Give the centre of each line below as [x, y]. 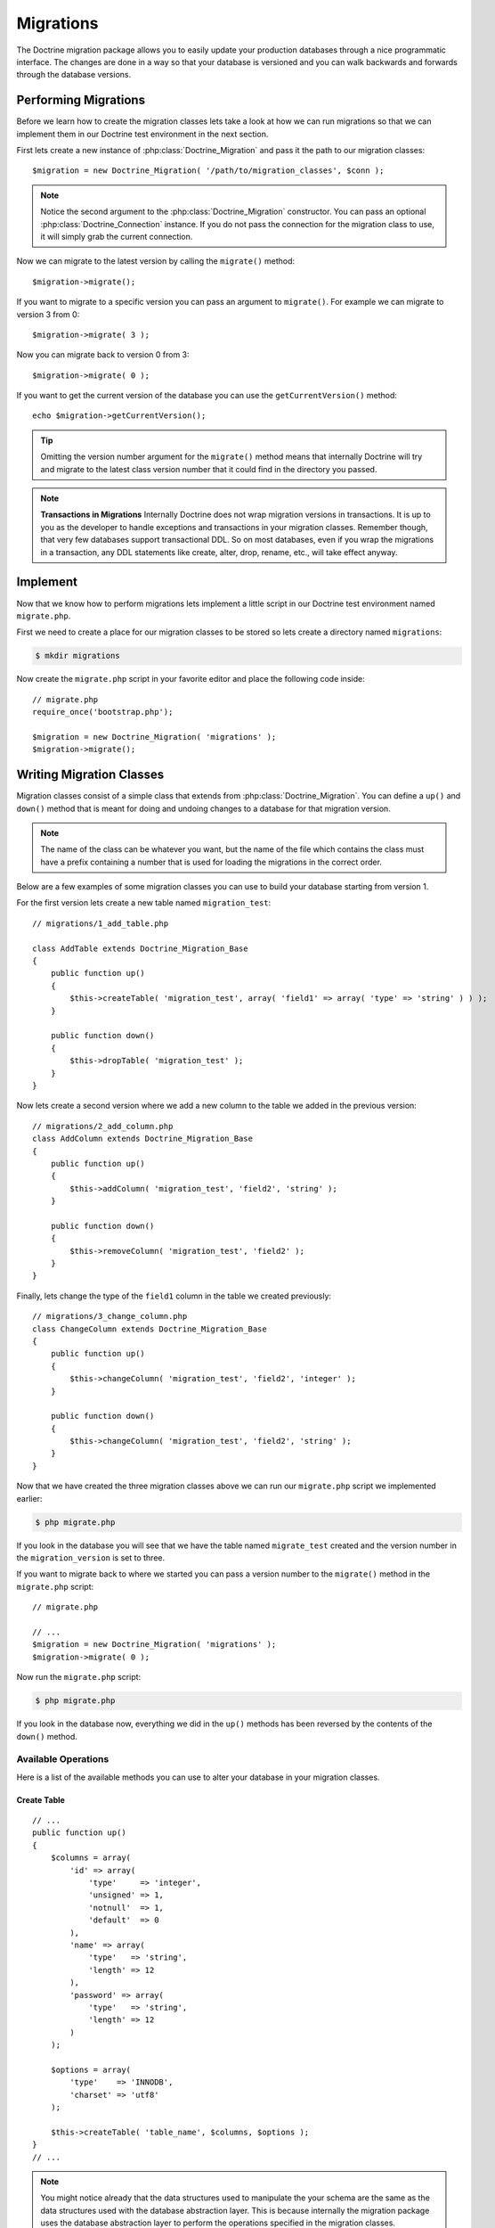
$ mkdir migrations [77, 656]
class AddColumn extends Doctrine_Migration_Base [143, 1139]
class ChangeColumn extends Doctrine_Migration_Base [150, 1329]
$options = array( [91, 2069]
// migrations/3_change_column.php [110, 1316]
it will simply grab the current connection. [117, 236]
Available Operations [63, 1759]
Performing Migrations [81, 100]
